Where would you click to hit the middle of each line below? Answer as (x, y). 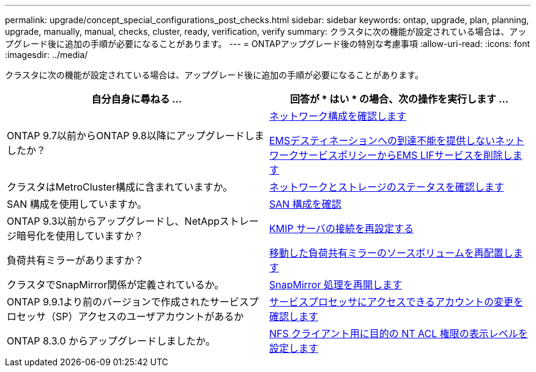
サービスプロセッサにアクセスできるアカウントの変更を (396, 302)
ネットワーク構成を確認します (338, 116)
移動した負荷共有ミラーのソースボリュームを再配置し (391, 253)
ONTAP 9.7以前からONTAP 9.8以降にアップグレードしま (136, 136)
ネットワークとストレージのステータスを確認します (387, 187)
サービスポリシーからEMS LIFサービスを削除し (406, 155)
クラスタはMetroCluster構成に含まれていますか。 (120, 187)
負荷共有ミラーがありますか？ (76, 260)
